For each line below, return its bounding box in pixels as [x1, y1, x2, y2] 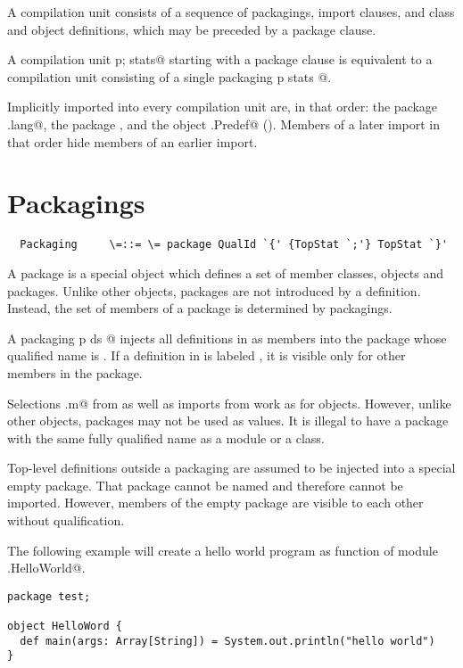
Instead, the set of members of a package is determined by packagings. [7, 299, 393, 318]
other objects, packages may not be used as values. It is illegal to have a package [7, 411, 449, 430]
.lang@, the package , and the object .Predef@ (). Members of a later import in [7, 114, 441, 133]
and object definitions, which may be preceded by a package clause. [7, 20, 376, 38]
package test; [7, 590, 91, 603]
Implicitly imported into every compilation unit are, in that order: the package [7, 97, 438, 116]
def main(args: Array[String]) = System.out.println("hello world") [20, 634, 435, 647]
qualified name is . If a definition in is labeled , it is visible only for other [7, 346, 406, 365]
